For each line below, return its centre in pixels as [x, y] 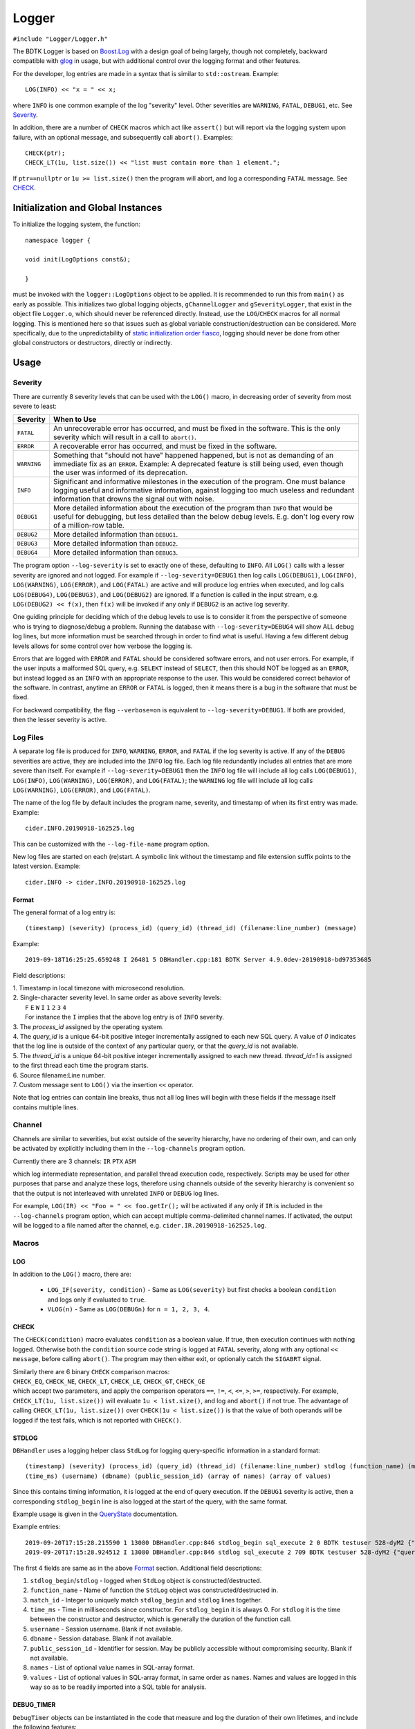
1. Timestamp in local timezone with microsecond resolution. [99, 988]
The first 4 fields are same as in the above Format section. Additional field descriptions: [137, 1568]
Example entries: [37, 1527]
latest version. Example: [47, 866]
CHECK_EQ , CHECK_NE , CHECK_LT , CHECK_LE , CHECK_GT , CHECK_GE [109, 1381]
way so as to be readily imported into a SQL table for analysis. [118, 1687]
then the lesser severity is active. [60, 720]
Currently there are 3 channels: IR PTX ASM [74, 1161]
